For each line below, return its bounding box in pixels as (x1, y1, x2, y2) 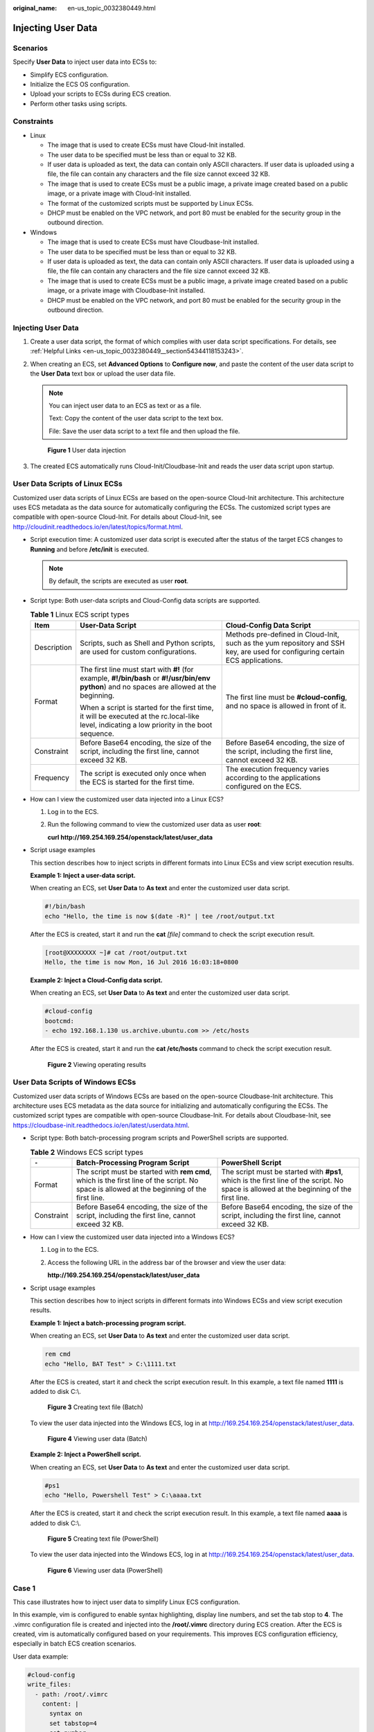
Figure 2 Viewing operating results (47, 1060, 147, 1068)
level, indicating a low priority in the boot (80, 720, 213, 730)
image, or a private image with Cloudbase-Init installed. (47, 286, 206, 294)
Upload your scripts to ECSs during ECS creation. (30, 90, 171, 98)
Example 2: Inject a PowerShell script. (30, 1450, 141, 1458)
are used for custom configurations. (80, 646, 197, 656)
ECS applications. (225, 655, 283, 665)
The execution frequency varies (225, 764, 330, 774)
